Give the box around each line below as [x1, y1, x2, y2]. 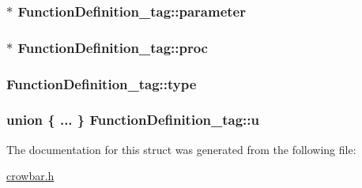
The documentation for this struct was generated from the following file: [6, 141, 356, 157]
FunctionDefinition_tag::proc [17, 37, 208, 57]
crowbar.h [6, 167, 55, 184]
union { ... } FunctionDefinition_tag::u [6, 110, 259, 130]
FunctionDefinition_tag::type [6, 73, 197, 93]
